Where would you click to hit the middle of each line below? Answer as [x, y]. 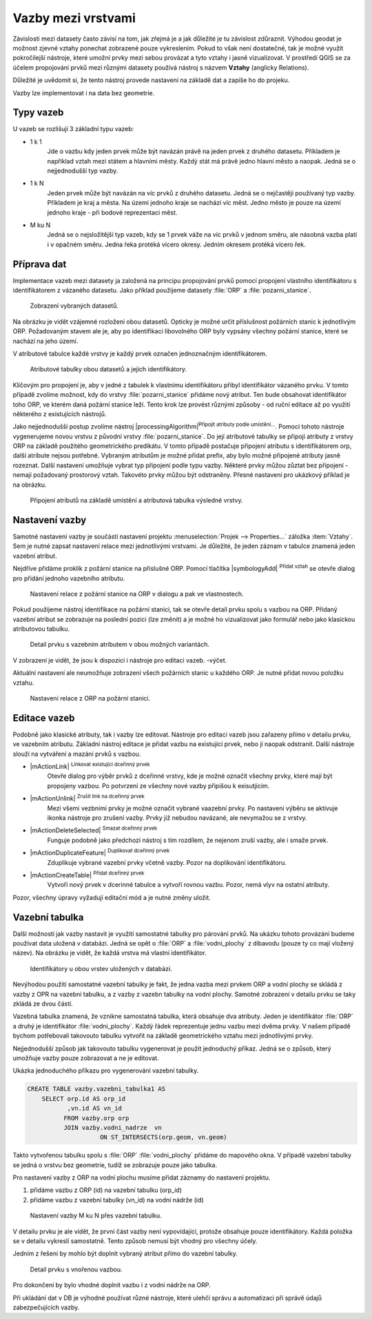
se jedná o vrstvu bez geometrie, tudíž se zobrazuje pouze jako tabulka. [115, 1165]
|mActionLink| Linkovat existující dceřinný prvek [90, 766]
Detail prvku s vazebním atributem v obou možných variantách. [120, 645]
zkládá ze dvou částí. [43, 1004]
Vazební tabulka [48, 917]
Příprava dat [40, 264]
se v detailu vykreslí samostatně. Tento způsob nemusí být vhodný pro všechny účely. [135, 1241]
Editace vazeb [44, 718]
